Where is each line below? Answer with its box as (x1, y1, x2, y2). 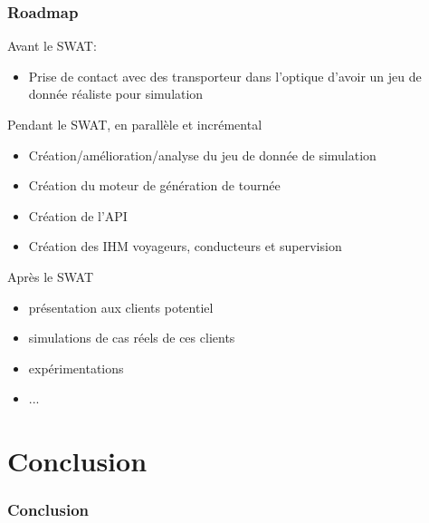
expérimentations (28, 358, 124, 377)
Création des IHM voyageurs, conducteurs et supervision (28, 237, 342, 256)
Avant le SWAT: (7, 36, 97, 55)
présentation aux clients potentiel (28, 297, 214, 316)
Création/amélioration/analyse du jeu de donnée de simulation (28, 145, 377, 164)
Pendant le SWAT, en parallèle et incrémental (7, 115, 262, 133)
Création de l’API (28, 206, 128, 225)
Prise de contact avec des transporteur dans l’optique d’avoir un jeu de (28, 66, 422, 85)
